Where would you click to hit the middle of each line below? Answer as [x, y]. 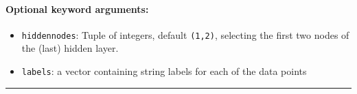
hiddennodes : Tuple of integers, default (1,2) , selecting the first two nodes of [185, 34]
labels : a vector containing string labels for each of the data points [164, 71]
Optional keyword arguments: [77, 9]
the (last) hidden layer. [70, 48]
